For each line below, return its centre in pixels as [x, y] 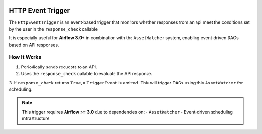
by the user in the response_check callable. [54, 29]
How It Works [25, 57]
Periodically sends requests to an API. [59, 67]
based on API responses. [34, 45]
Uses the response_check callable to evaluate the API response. [87, 74]
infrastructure [36, 118]
